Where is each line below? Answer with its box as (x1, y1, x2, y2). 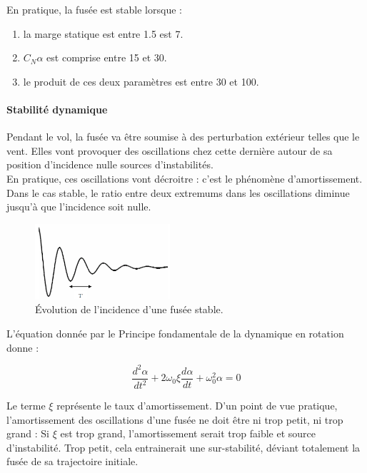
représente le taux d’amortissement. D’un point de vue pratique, (56, 398, 338, 413)
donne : (6, 340, 39, 355)
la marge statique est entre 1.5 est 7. (23, 26, 183, 41)
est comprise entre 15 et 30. (46, 50, 167, 65)
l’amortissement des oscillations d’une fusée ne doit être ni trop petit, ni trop (6, 412, 343, 427)
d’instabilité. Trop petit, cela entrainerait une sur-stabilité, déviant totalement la (6, 439, 361, 454)
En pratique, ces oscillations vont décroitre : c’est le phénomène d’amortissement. (6, 171, 363, 185)
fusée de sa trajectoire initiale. (6, 454, 139, 469)
